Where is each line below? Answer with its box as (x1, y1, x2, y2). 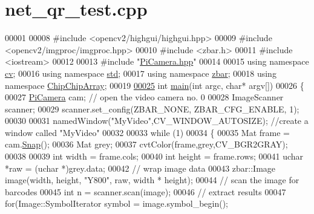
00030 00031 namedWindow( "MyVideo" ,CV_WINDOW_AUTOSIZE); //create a (5, 114, 309, 127)
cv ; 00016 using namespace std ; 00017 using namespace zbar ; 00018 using (5, 66, 276, 79)
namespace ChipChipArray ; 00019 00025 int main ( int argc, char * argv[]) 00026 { (5, 79, 304, 91)
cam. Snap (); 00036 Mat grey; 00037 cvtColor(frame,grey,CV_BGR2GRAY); (5, 138, 288, 151)
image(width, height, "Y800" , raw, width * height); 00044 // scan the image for (5, 173, 299, 186)
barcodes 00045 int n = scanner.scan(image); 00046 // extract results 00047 (5, 185, 286, 198)
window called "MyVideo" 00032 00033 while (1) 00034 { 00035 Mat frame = (5, 126, 290, 138)
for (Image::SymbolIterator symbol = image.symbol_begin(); (5, 197, 228, 210)
